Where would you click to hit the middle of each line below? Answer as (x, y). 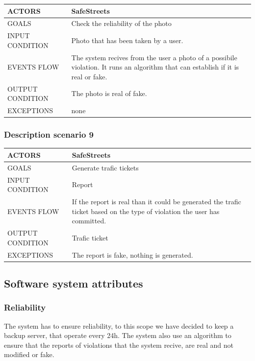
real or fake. (89, 76)
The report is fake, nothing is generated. (132, 254)
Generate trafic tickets (105, 167)
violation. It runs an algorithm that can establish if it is (155, 67)
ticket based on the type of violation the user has (146, 211)
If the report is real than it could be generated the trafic (156, 202)
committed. (89, 221)
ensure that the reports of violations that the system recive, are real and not (119, 345)
